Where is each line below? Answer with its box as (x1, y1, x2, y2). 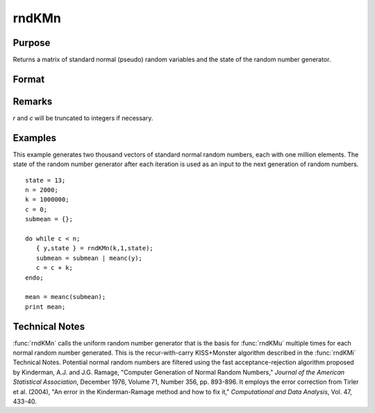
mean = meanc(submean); (25, 293, 106, 301)
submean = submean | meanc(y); (35, 254, 142, 262)
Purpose (12, 37, 51, 49)
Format (12, 73, 45, 85)
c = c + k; (35, 264, 73, 272)
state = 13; (25, 176, 66, 184)
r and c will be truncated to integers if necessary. (12, 113, 153, 122)
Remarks (12, 95, 53, 107)
